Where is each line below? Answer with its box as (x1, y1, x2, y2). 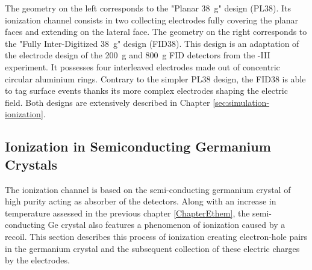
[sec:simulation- (213, 96, 270, 108)
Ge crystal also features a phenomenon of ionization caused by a (48, 218, 285, 231)
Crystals (5, 155, 58, 173)
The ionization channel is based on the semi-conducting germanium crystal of (5, 183, 291, 195)
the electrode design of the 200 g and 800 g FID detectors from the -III (5, 49, 270, 61)
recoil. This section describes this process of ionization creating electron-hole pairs (5, 230, 308, 242)
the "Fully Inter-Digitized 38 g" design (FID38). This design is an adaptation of (5, 37, 299, 49)
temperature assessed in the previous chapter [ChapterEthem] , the (5, 206, 250, 219)
